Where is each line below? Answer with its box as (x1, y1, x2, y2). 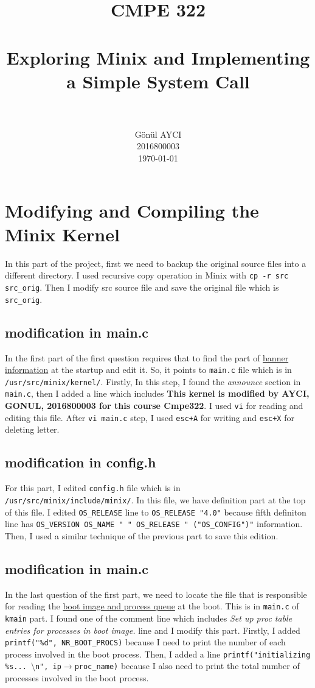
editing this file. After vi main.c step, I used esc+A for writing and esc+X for (5, 411, 294, 424)
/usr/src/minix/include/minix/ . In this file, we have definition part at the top (5, 493, 306, 506)
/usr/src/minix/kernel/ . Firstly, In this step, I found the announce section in (5, 375, 301, 388)
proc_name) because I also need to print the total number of (74, 659, 300, 672)
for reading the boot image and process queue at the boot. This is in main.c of (5, 600, 299, 612)
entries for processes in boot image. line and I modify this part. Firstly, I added (5, 623, 300, 636)
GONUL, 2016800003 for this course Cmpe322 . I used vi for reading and (5, 399, 303, 412)
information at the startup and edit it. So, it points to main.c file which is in (5, 363, 292, 376)
